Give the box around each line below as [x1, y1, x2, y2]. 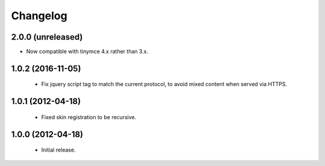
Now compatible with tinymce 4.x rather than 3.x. [26, 48, 149, 55]
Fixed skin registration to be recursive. [41, 113, 137, 120]
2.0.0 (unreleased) [11, 32, 83, 42]
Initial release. [41, 146, 76, 153]
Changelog [11, 9, 67, 22]
